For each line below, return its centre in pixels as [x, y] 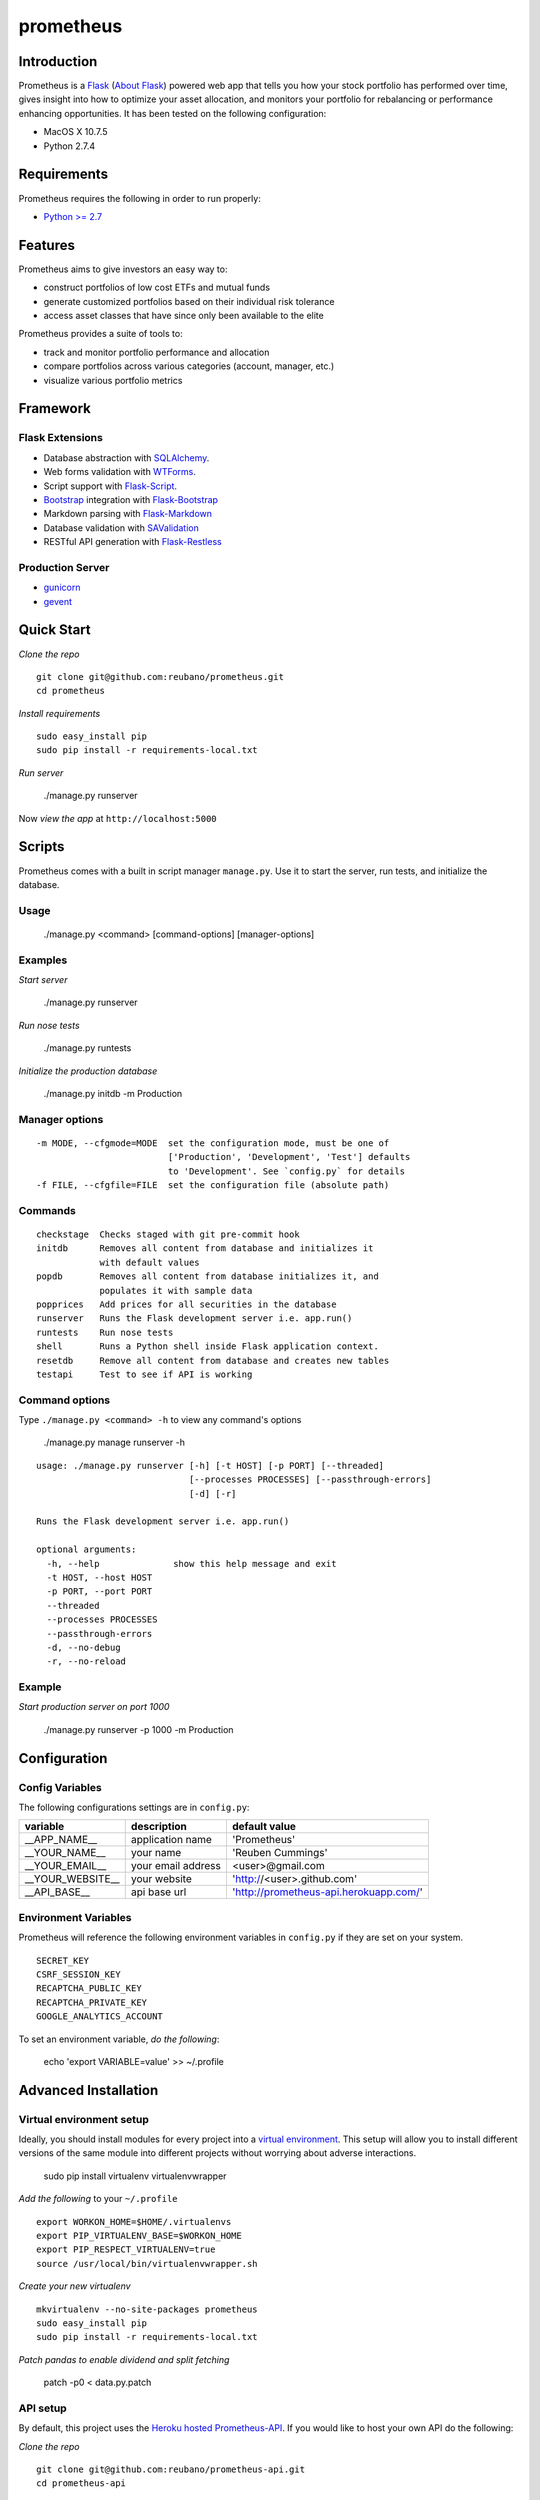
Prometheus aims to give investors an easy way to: [123, 269]
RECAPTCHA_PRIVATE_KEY [92, 2002]
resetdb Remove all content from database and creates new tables [213, 1360]
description [158, 1827]
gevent [58, 601]
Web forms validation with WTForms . [120, 472]
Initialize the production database [88, 1071]
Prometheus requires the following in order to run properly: [140, 198]
